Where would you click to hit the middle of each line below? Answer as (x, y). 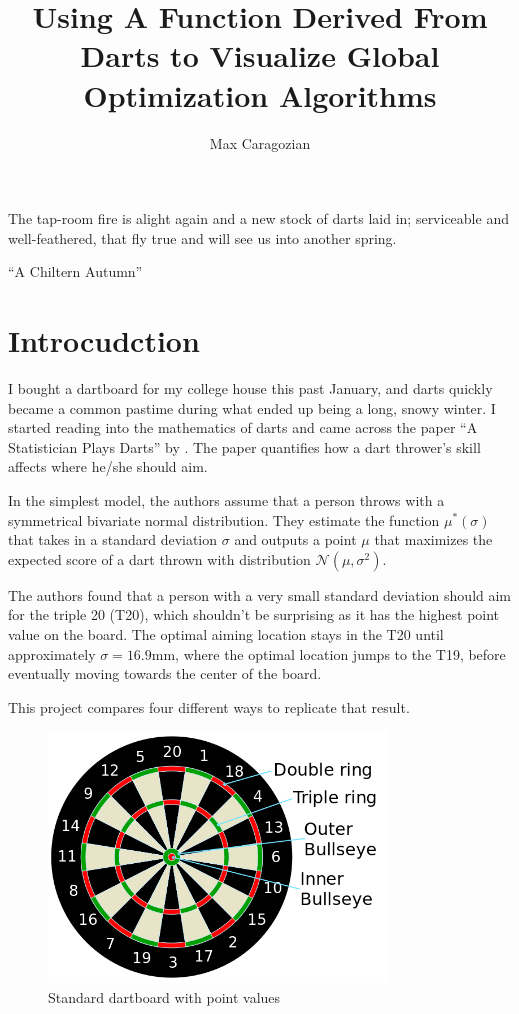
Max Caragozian (260, 142)
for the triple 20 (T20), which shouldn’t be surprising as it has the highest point (254, 614)
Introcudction (104, 340)
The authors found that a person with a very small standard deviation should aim (260, 594)
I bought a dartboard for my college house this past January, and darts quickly (250, 388)
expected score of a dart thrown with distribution (159, 558)
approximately (52, 653)
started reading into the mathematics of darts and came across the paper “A (243, 427)
